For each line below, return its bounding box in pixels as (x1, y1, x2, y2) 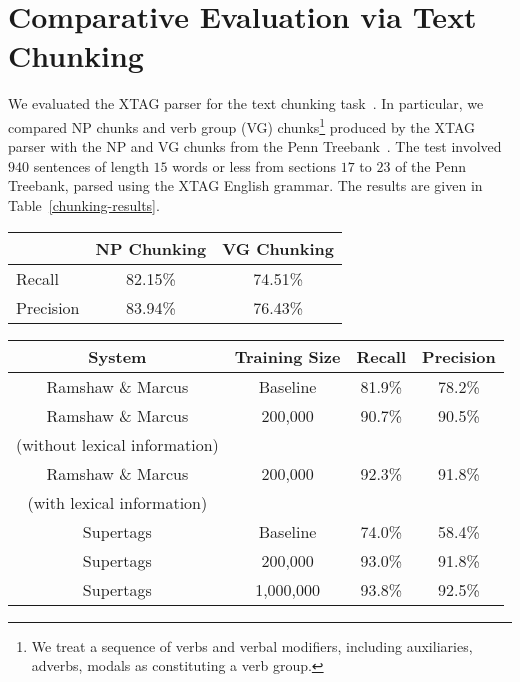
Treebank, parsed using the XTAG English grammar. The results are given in (8, 175, 483, 196)
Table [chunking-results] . (8, 194, 160, 215)
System (88, 344, 147, 368)
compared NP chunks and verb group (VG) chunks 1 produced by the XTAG (8, 113, 476, 137)
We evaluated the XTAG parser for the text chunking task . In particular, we (8, 93, 484, 114)
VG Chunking (222, 236, 334, 260)
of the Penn (395, 155, 467, 176)
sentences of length (33, 155, 149, 176)
